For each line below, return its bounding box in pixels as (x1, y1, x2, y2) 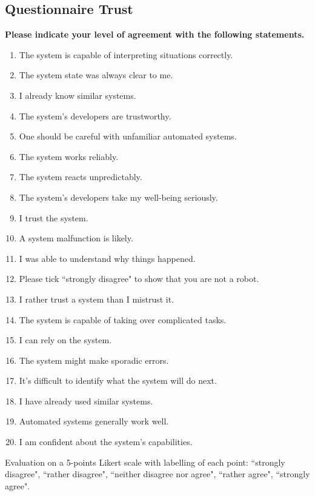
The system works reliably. (19, 150, 119, 163)
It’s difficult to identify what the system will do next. (19, 374, 217, 387)
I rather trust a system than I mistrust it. (19, 292, 174, 305)
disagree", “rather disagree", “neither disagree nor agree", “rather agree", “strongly (5, 468, 310, 480)
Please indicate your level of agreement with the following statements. (5, 28, 305, 41)
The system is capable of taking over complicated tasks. (19, 313, 227, 326)
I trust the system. (19, 211, 88, 224)
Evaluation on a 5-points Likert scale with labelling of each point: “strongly (5, 455, 285, 468)
